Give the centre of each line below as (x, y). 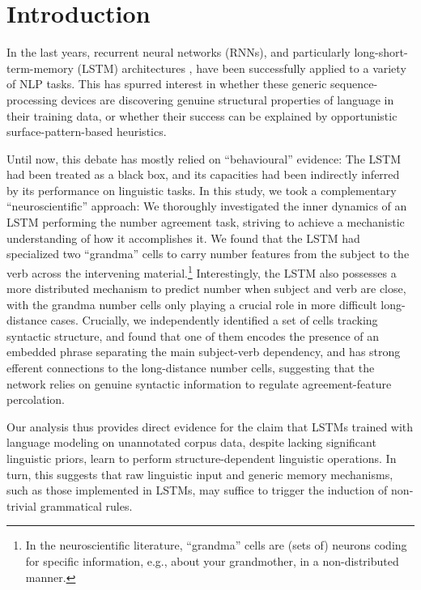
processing (32, 99)
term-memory (40, 68)
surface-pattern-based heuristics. (87, 132)
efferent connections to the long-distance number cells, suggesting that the (191, 368)
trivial (22, 505)
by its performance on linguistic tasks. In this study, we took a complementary (202, 190)
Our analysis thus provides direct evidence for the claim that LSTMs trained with (210, 426)
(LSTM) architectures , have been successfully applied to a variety (242, 68)
